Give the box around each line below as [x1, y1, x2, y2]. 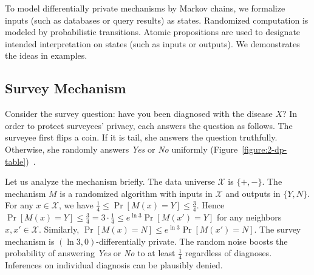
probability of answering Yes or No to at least [5, 247, 176, 259]
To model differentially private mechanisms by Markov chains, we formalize [5, 2, 285, 14]
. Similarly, [38, 222, 80, 235]
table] [5, 154, 26, 167]
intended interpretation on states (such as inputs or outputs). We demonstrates [5, 37, 300, 50]
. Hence [196, 199, 225, 211]
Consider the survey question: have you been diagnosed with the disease [5, 107, 273, 120]
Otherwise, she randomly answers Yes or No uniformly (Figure [5, 142, 238, 155]
